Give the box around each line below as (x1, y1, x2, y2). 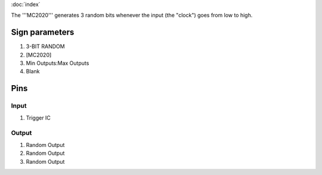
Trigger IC (26, 114, 51, 121)
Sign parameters (11, 27, 75, 37)
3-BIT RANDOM (26, 43, 65, 50)
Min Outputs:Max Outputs (26, 60, 89, 67)
